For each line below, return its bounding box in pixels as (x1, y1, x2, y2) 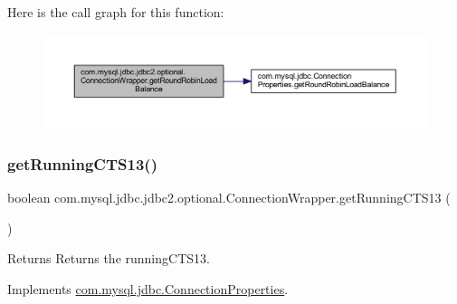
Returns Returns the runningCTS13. (7, 249, 210, 268)
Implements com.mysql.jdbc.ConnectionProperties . (7, 279, 289, 298)
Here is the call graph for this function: (7, 3, 224, 21)
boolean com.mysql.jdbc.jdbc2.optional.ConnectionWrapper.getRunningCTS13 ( (7, 188, 451, 207)
